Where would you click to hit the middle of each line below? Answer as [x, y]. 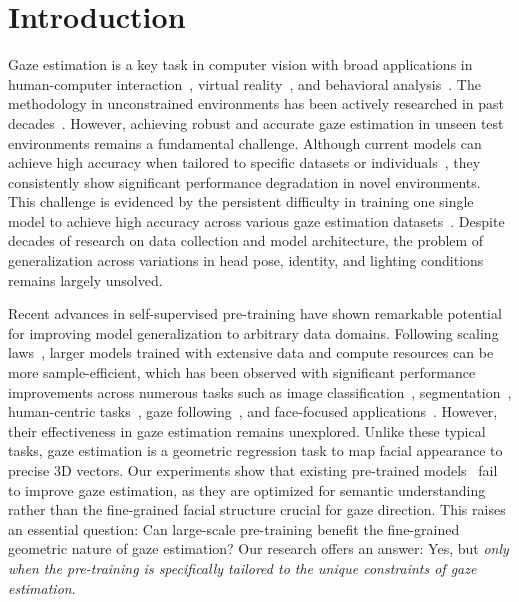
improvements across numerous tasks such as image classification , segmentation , [260, 391]
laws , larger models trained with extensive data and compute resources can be [251, 352]
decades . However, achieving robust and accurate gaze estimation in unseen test [256, 122]
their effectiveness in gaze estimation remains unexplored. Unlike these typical [247, 430]
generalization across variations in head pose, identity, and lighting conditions [246, 260]
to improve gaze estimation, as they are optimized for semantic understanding [247, 489]
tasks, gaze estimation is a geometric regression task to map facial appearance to [255, 450]
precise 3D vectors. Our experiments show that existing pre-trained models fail [253, 470]
